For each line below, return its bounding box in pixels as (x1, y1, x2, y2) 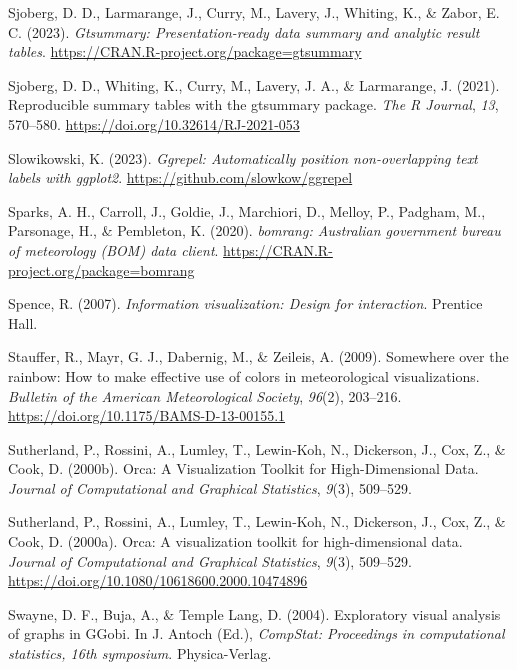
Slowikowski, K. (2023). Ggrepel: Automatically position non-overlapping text (8, 147, 478, 168)
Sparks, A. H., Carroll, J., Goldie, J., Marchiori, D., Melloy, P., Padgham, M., (8, 200, 486, 221)
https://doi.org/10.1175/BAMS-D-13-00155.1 (8, 405, 286, 426)
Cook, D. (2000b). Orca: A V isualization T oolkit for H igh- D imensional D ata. (8, 458, 479, 479)
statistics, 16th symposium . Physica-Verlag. (8, 643, 272, 664)
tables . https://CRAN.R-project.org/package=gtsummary (8, 41, 362, 62)
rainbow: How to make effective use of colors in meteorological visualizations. (8, 365, 480, 386)
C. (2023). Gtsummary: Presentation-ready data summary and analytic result (8, 21, 480, 42)
